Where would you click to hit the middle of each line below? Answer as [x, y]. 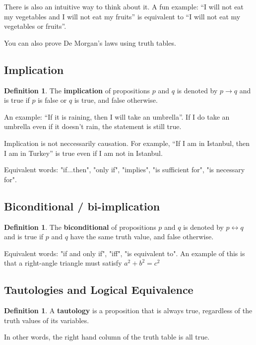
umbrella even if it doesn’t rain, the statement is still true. [93, 126]
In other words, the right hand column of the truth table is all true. [107, 337]
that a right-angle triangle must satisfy [63, 263]
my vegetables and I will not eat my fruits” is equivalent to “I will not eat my [122, 16]
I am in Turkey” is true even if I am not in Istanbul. [83, 153]
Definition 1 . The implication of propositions [77, 90]
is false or [52, 100]
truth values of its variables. [47, 320]
